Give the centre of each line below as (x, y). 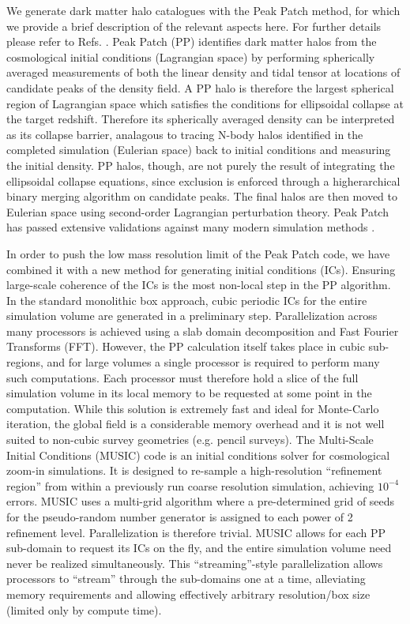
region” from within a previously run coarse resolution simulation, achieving (190, 485)
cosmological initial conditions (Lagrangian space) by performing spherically (191, 56)
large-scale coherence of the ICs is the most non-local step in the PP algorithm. (199, 285)
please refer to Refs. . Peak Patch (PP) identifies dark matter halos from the (192, 41)
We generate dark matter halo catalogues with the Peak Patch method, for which (203, 10)
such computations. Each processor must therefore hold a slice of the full (182, 377)
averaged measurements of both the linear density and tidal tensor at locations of (203, 72)
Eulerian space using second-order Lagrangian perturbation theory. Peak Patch (197, 211)
